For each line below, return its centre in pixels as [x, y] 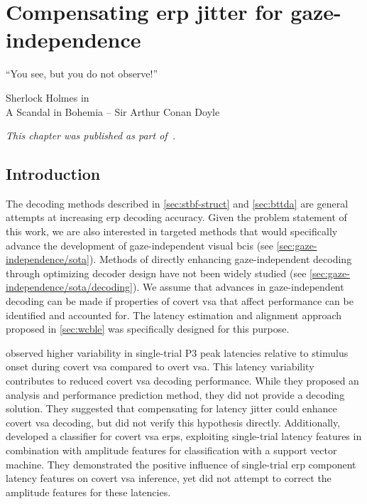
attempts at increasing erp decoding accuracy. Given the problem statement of [176, 217]
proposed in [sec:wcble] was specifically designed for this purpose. [148, 329]
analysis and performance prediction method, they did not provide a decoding [175, 394]
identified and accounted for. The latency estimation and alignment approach [174, 315]
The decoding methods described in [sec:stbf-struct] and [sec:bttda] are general [177, 203]
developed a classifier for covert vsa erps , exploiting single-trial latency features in [184, 436]
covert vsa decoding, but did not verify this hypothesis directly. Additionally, [173, 422]
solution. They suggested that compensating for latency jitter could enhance [171, 408]
